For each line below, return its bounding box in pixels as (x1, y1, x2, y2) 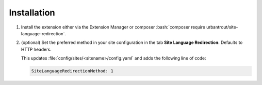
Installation (9, 7, 55, 18)
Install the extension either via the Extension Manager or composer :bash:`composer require (21, 24, 206, 30)
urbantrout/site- (206, 24, 238, 30)
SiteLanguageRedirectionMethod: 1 (31, 68, 114, 74)
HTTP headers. (21, 46, 52, 52)
